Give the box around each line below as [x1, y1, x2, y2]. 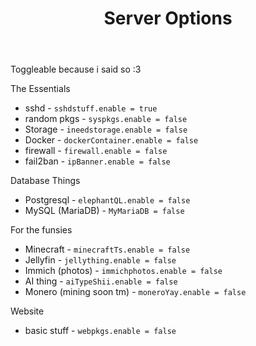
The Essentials [10, 83, 71, 95]
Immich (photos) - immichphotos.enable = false [24, 265, 223, 277]
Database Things [10, 175, 81, 187]
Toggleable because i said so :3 [10, 63, 142, 76]
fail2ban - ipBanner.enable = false [24, 155, 171, 167]
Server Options [103, 7, 233, 30]
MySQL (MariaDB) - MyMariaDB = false [24, 205, 185, 217]
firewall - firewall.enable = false [24, 145, 168, 157]
